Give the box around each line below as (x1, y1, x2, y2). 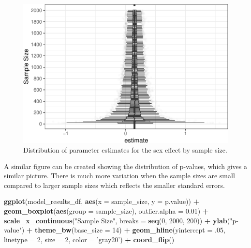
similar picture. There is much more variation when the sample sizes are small (4, 170, 235, 181)
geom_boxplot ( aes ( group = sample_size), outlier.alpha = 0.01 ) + (4, 205, 209, 216)
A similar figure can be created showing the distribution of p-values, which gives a (4, 161, 247, 171)
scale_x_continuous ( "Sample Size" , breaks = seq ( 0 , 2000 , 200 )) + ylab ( (4, 215, 230, 225)
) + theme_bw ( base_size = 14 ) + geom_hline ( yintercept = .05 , (21, 225, 225, 235)
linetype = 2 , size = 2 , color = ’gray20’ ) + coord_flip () (4, 234, 175, 244)
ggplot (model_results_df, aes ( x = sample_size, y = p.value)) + (4, 196, 200, 206)
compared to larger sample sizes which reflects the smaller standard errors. (4, 180, 225, 190)
